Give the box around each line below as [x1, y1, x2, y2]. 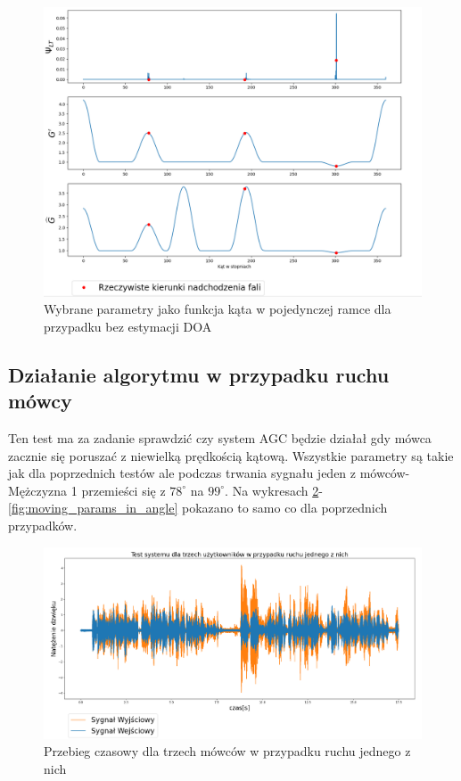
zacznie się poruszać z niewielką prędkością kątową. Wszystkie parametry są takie [8, 446, 454, 464]
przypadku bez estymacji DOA [44, 317, 212, 335]
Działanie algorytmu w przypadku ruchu [8, 360, 390, 388]
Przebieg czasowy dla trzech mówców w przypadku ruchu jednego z [44, 742, 411, 760]
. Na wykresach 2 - [225, 481, 323, 499]
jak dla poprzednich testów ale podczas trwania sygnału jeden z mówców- [8, 464, 410, 482]
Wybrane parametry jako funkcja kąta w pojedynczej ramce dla [44, 300, 391, 318]
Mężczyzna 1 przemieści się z [8, 481, 166, 499]
